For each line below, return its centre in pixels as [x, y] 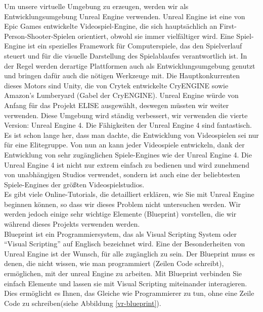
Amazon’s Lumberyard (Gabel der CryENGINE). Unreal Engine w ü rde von [121, 95]
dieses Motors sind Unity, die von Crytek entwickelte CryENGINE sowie [116, 85]
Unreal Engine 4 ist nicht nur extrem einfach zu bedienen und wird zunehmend [127, 164]
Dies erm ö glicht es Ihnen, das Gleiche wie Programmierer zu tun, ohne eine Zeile [129, 293]
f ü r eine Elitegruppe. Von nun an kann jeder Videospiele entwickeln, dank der [124, 145]
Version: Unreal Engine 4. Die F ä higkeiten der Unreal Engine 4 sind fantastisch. [128, 125]
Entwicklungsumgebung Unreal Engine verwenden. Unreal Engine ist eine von [125, 16]
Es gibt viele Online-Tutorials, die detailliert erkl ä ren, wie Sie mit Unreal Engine [129, 194]
